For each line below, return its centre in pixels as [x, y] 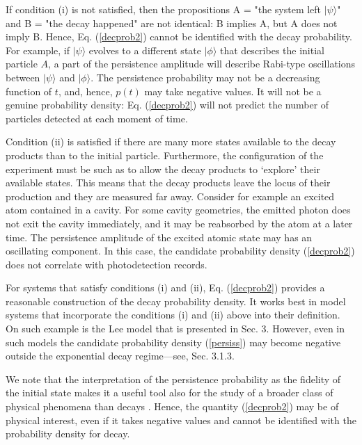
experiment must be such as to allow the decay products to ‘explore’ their [163, 169]
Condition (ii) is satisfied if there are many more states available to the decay [171, 141]
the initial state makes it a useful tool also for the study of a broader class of [170, 393]
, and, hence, [85, 91]
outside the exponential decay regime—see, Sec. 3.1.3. [120, 356]
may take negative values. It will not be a [233, 91]
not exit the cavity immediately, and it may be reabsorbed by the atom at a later [179, 223]
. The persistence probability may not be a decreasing [205, 77]
